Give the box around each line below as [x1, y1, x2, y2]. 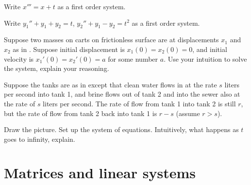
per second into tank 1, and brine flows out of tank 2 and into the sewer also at [4, 89, 240, 99]
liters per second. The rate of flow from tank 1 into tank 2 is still [43, 98, 236, 108]
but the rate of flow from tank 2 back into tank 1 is [4, 108, 157, 118]
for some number [108, 53, 158, 64]
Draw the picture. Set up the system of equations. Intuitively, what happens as [4, 124, 239, 135]
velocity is [4, 53, 34, 64]
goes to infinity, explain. [4, 134, 75, 144]
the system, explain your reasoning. [4, 63, 109, 73]
